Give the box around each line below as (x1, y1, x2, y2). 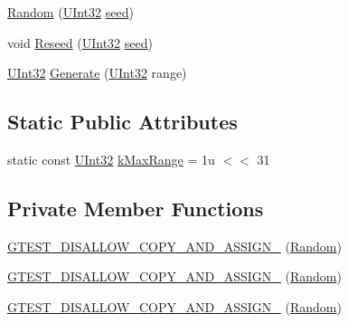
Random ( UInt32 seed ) (7, 3, 134, 21)
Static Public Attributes (7, 108, 238, 136)
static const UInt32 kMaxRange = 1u (7, 149, 215, 168)
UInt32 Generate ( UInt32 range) (7, 63, 187, 82)
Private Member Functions (7, 194, 264, 222)
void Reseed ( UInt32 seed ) (7, 33, 153, 52)
